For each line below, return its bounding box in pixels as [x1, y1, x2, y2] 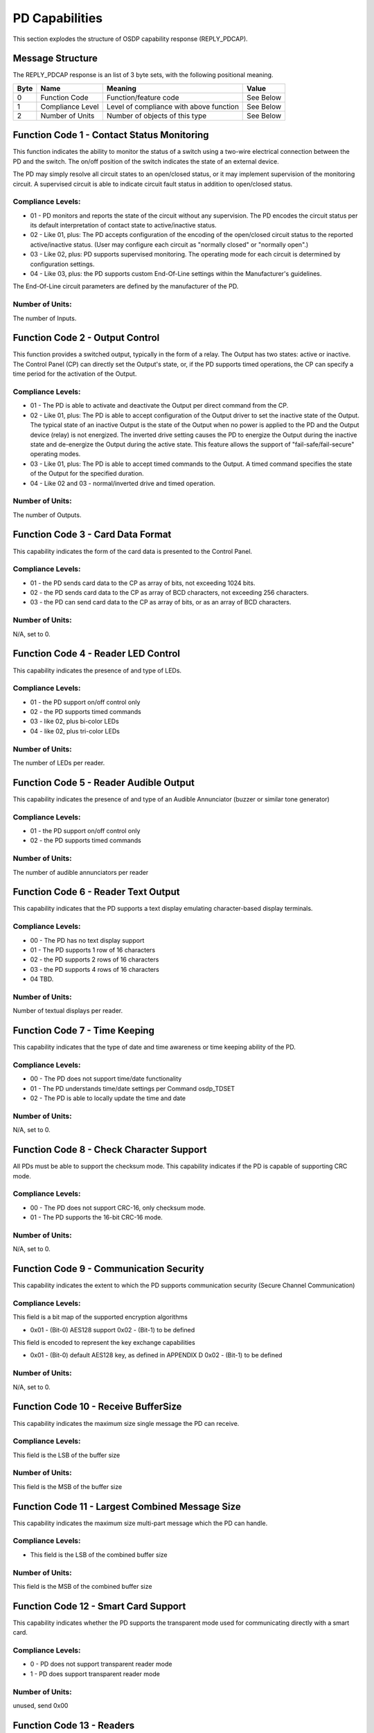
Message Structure [12, 53, 98, 64]
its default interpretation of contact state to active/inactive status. [30, 221, 217, 229]
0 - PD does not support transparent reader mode [30, 1660, 172, 1669]
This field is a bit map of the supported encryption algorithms [12, 1313, 188, 1321]
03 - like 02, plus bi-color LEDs [30, 717, 119, 726]
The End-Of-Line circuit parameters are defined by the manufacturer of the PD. [12, 282, 239, 290]
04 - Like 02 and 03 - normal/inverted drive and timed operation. [30, 479, 215, 487]
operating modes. [30, 450, 81, 458]
